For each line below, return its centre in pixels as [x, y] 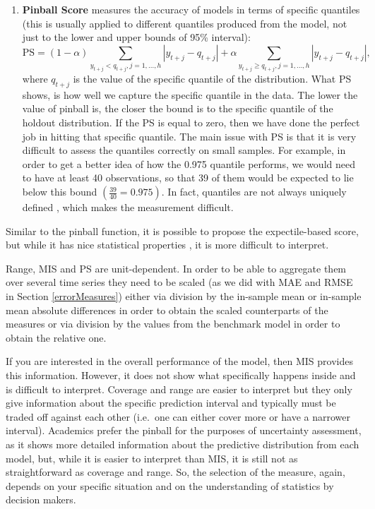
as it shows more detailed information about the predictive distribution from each [183, 444]
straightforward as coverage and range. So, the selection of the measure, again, [175, 472]
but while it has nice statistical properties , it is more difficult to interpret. [167, 245]
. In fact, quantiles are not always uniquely [254, 192]
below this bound [60, 192]
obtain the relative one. [56, 337]
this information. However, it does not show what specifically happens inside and [181, 375]
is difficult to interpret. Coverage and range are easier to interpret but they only [179, 389]
